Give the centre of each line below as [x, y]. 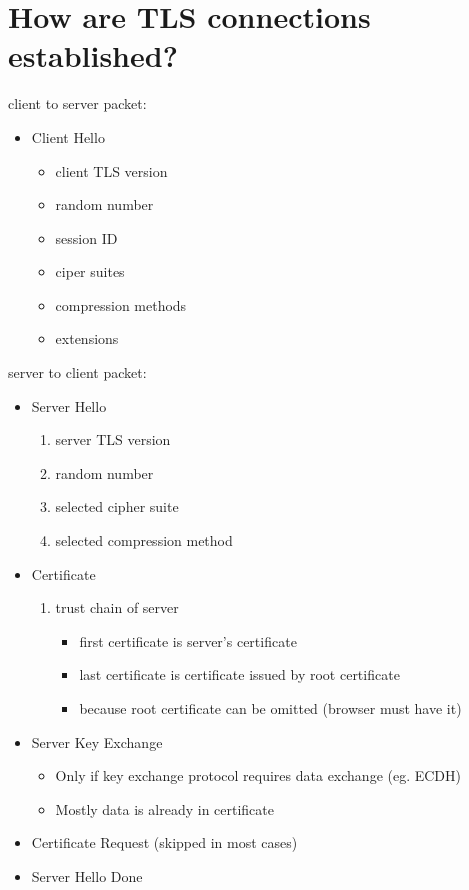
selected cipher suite [117, 506]
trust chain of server [117, 607]
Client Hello [68, 136]
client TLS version [111, 170]
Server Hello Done [87, 875]
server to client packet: [77, 372]
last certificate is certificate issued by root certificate [239, 674]
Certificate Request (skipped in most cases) [164, 842]
